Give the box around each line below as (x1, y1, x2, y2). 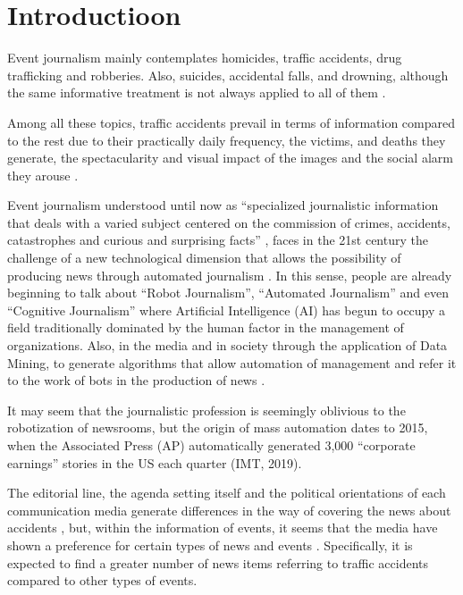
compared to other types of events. (7, 571, 198, 590)
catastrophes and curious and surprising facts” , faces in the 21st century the (7, 230, 428, 249)
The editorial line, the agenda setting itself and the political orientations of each (7, 483, 446, 502)
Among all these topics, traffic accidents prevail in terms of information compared (7, 113, 455, 131)
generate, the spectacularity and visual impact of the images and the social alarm (7, 148, 453, 167)
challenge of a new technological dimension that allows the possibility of (7, 248, 401, 267)
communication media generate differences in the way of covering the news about (7, 500, 451, 519)
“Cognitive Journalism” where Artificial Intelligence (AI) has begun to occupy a (7, 300, 446, 319)
